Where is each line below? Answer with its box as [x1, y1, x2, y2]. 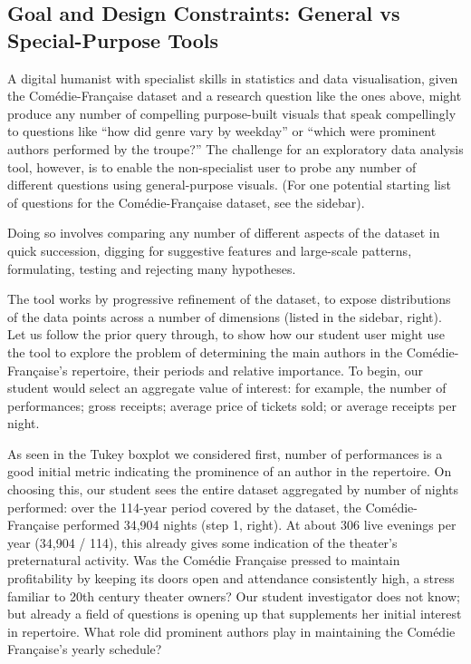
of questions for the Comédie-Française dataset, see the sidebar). [7, 192, 365, 211]
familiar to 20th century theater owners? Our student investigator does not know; [7, 586, 460, 605]
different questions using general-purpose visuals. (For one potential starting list [7, 175, 451, 194]
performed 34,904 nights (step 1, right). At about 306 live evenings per [62, 515, 457, 534]
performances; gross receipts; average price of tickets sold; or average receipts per [7, 395, 457, 415]
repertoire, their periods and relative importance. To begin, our [72, 360, 423, 379]
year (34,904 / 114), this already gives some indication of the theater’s [7, 532, 398, 552]
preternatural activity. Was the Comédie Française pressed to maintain [7, 551, 400, 570]
